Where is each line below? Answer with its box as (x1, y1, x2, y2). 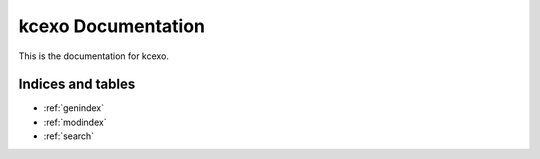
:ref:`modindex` (43, 116, 107, 128)
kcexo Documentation (18, 15, 205, 37)
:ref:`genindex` (43, 102, 105, 114)
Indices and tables (18, 76, 136, 93)
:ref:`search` (43, 130, 95, 142)
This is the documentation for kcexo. (18, 50, 170, 62)
